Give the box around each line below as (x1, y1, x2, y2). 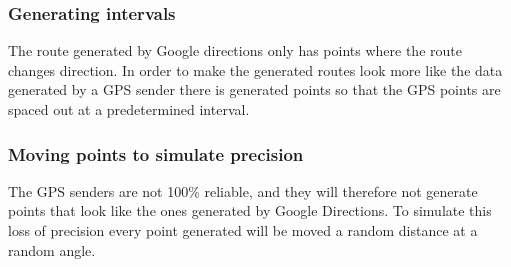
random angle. (8, 239, 96, 260)
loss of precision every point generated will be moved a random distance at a (8, 220, 478, 240)
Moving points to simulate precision (8, 141, 304, 166)
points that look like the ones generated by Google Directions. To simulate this (8, 200, 492, 221)
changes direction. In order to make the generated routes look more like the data (8, 59, 503, 80)
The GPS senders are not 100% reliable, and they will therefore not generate (8, 180, 478, 201)
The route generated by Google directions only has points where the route (8, 40, 462, 61)
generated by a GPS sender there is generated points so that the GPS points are (8, 79, 501, 100)
